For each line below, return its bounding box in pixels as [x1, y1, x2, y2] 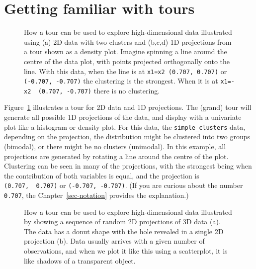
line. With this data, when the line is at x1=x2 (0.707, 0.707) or [24, 66, 227, 76]
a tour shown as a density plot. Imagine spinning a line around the [24, 46, 227, 57]
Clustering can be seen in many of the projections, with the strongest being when [4, 161, 252, 171]
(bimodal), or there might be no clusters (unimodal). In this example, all [4, 141, 226, 151]
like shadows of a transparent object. [24, 255, 136, 266]
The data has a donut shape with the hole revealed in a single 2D [24, 226, 224, 236]
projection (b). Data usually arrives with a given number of [24, 236, 205, 246]
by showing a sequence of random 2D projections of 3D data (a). [24, 216, 221, 227]
